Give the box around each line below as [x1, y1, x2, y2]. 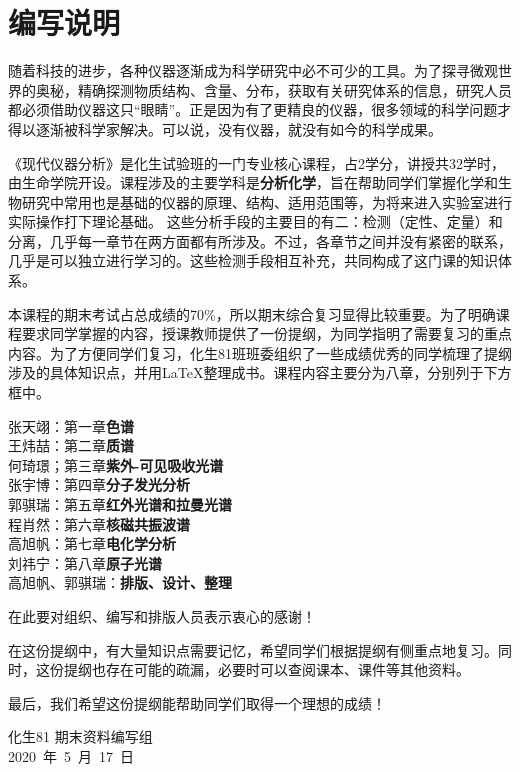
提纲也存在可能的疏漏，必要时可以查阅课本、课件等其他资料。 [63, 659, 470, 680]
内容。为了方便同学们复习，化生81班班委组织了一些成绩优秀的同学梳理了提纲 [8, 342, 512, 363]
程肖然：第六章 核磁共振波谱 [8, 513, 190, 534]
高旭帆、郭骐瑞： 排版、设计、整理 [8, 572, 232, 593]
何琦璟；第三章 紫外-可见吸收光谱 [8, 454, 224, 475]
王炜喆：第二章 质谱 [8, 435, 134, 456]
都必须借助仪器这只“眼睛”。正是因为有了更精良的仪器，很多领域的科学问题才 [8, 99, 512, 120]
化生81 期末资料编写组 [8, 726, 153, 747]
